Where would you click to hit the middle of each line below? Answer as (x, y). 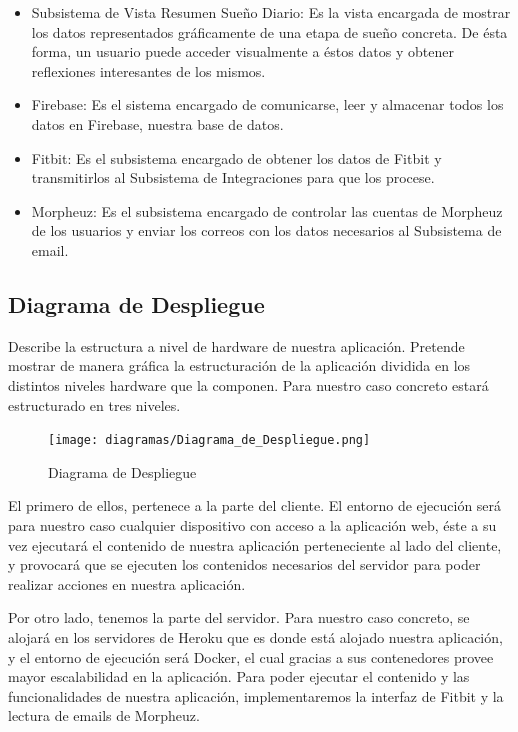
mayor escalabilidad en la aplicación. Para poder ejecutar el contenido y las (239, 676)
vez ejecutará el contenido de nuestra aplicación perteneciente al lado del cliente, (255, 544)
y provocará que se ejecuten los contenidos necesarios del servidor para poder (244, 564)
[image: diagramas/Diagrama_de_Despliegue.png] (209, 440)
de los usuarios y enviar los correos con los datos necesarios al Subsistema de (266, 230)
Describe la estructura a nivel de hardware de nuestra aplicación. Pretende (236, 345)
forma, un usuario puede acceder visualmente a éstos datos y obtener (242, 51)
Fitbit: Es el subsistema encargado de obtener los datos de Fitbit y (236, 157)
